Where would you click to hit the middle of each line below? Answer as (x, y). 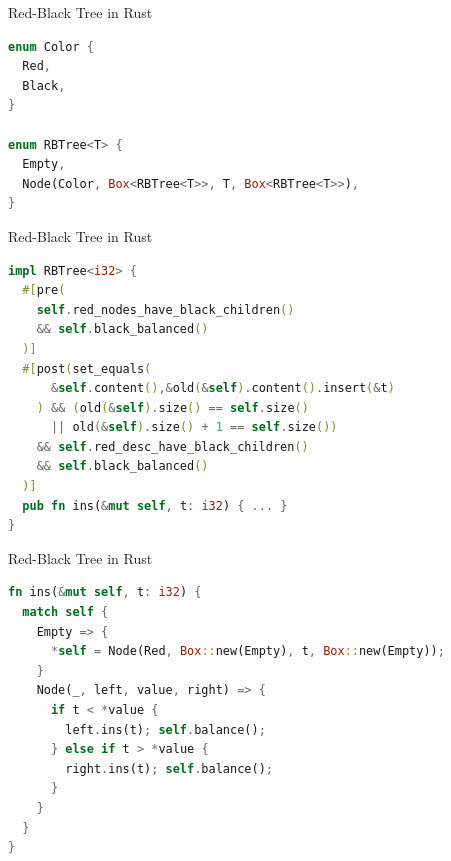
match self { (65, 612)
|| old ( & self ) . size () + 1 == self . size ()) (194, 427)
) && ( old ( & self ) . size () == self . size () (172, 407)
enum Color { (51, 46)
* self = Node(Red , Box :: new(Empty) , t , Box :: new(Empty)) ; (247, 651)
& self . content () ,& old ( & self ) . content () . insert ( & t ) (222, 388)
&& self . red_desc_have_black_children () (172, 446)
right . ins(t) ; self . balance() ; (169, 768)
